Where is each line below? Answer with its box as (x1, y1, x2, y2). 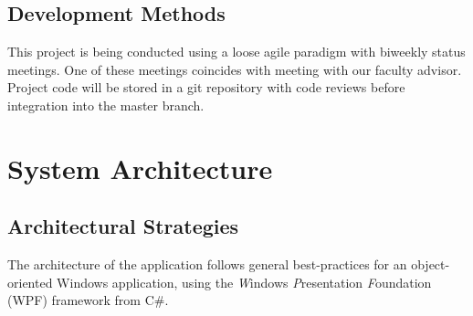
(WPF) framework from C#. (7, 290, 169, 310)
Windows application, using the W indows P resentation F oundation (57, 272, 432, 291)
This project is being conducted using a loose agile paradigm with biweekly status (7, 42, 466, 61)
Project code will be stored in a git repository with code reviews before (7, 78, 405, 97)
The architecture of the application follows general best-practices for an (7, 255, 407, 274)
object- (411, 255, 450, 274)
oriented (7, 272, 53, 291)
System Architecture (7, 149, 273, 186)
